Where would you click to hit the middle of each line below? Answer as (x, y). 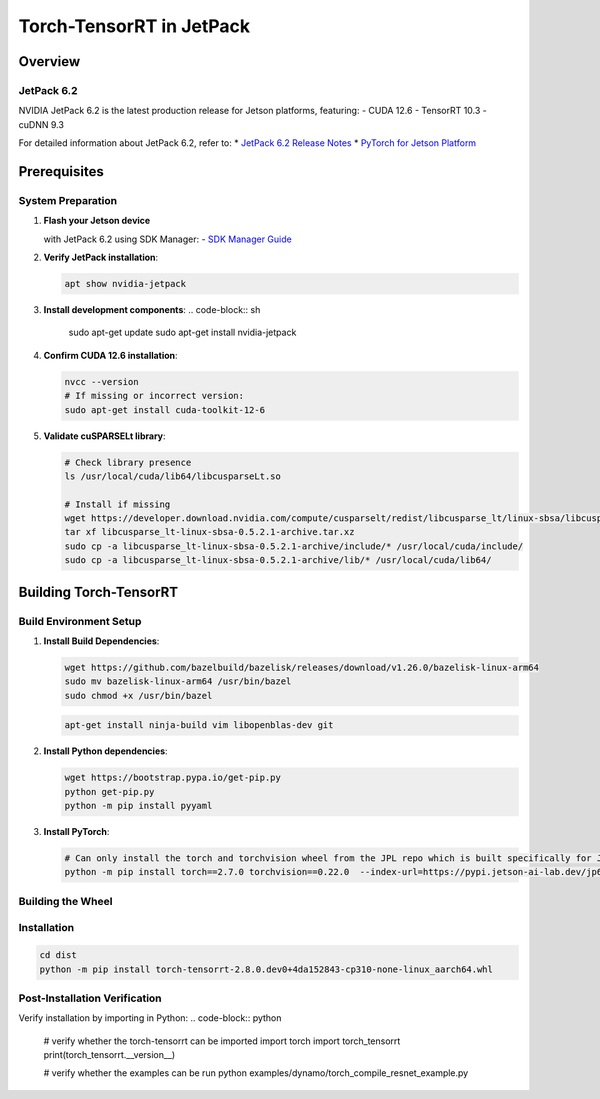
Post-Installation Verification (90, 998)
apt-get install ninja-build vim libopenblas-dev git (199, 725)
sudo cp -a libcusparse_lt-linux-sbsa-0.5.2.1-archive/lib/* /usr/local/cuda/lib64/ (278, 560)
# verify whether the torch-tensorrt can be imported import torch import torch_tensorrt (222, 1041)
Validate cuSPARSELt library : (104, 436)
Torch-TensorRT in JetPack (134, 26)
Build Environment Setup (80, 621)
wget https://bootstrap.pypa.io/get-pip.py (173, 778)
